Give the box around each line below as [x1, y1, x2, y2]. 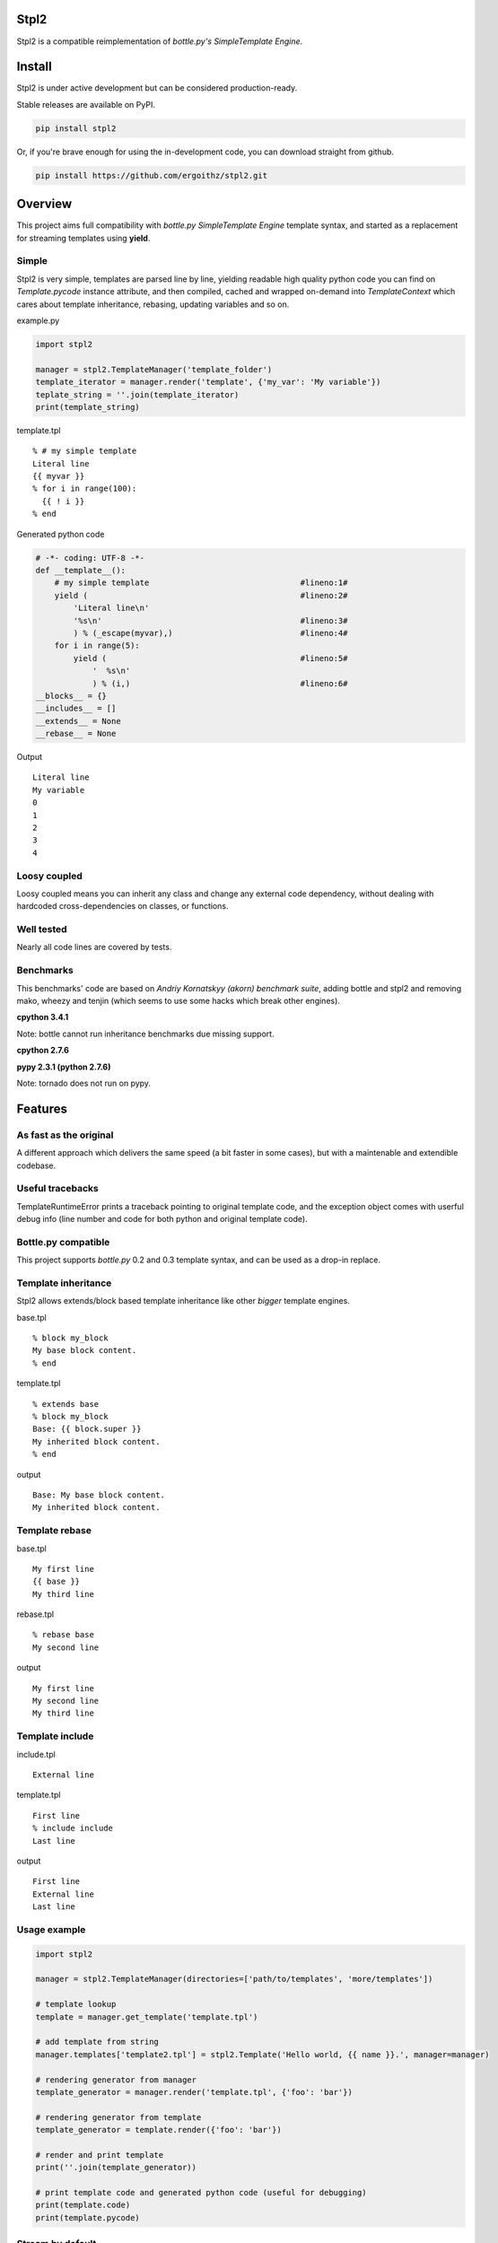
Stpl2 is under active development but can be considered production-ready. [16, 83, 298, 93]
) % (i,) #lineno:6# [92, 678, 348, 688]
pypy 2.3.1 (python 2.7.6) [16, 1061, 111, 1072]
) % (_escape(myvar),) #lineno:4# [73, 628, 348, 638]
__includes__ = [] [35, 703, 117, 713]
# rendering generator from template [35, 2112, 202, 2122]
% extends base [32, 1399, 100, 1409]
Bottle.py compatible [16, 1235, 110, 1248]
